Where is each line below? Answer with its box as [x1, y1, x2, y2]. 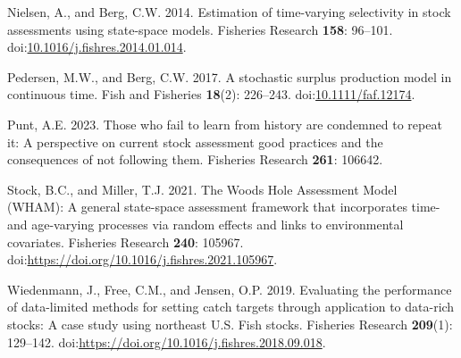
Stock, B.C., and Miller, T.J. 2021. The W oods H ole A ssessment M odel [7, 179, 398, 198]
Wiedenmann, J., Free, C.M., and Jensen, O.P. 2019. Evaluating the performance [7, 279, 452, 298]
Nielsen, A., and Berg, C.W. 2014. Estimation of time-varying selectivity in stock [7, 3, 451, 21]
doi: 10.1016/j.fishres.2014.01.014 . [7, 37, 187, 56]
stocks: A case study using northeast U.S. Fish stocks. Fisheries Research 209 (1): [7, 314, 453, 333]
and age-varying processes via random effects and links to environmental [7, 214, 404, 233]
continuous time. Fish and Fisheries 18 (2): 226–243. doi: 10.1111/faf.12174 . [7, 85, 415, 104]
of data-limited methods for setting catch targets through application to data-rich [7, 297, 455, 316]
